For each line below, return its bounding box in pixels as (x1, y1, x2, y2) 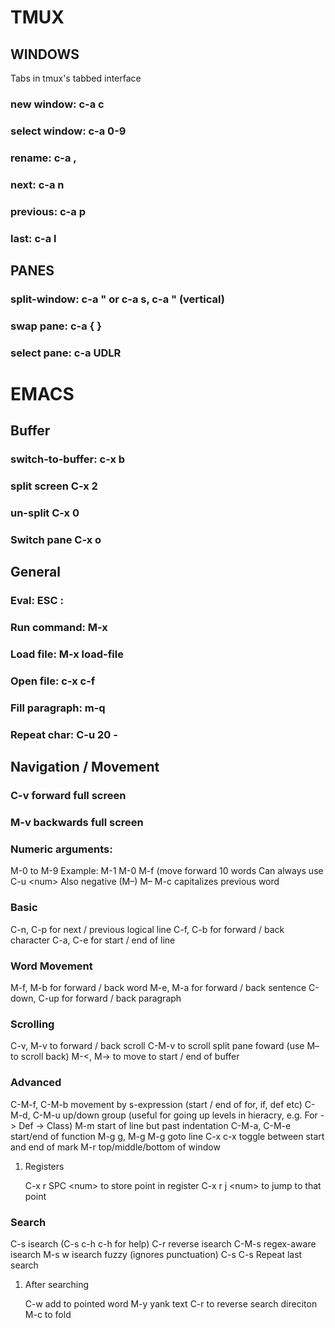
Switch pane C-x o (10, 532, 102, 546)
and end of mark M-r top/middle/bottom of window (10, 1141, 221, 1153)
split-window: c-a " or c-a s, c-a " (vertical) (10, 292, 225, 306)
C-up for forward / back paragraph (38, 992, 182, 1004)
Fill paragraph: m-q (10, 701, 106, 715)
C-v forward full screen (10, 789, 127, 803)
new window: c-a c (10, 97, 105, 111)
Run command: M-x (10, 621, 108, 635)
